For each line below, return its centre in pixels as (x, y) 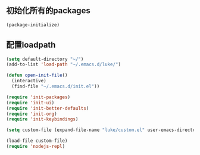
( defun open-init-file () (37, 75)
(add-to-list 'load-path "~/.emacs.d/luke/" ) (63, 64)
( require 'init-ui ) (30, 103)
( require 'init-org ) (32, 114)
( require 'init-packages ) (38, 97)
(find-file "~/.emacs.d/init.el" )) (56, 86)
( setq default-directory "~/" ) (45, 59)
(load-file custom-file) (37, 141)
